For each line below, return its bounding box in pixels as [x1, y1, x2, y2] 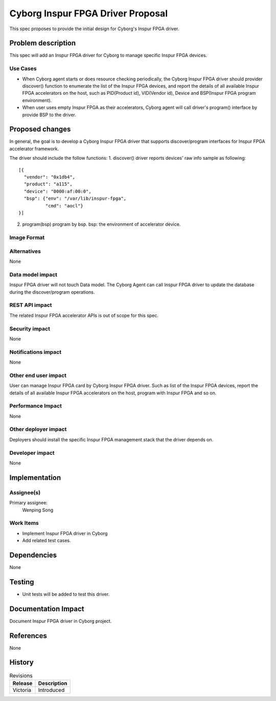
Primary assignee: [9, 500, 48, 506]
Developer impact [9, 449, 55, 456]
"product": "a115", [24, 181, 73, 187]
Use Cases [9, 65, 37, 72]
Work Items [9, 520, 39, 527]
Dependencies [9, 550, 57, 559]
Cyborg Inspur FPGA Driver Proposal [9, 8, 168, 19]
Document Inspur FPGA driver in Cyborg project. [9, 618, 112, 624]
